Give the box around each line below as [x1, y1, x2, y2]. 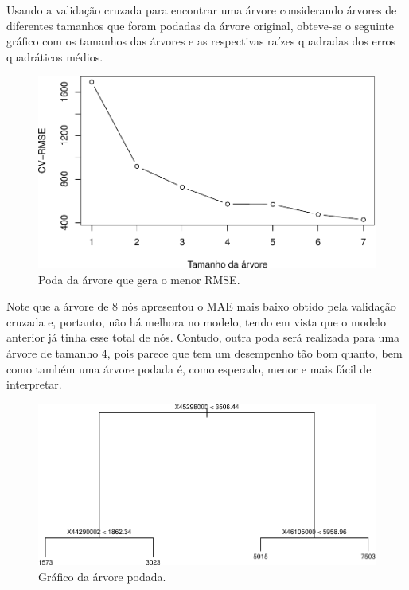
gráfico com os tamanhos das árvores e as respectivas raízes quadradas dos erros [6, 33, 396, 49]
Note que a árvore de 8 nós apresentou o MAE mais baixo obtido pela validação [6, 298, 396, 315]
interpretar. [6, 376, 62, 393]
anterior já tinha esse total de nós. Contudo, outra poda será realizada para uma [6, 329, 400, 346]
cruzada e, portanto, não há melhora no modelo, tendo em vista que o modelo [6, 313, 386, 330]
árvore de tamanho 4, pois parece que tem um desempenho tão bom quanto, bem [6, 345, 403, 361]
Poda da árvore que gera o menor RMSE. [38, 271, 240, 287]
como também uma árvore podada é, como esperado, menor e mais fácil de [6, 360, 372, 377]
